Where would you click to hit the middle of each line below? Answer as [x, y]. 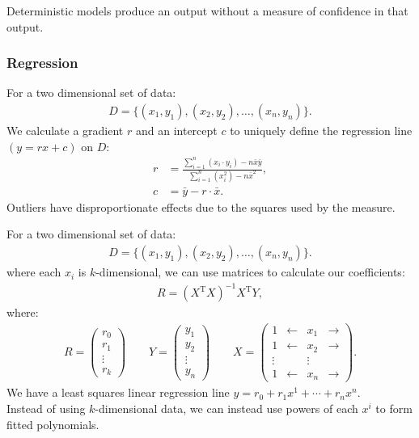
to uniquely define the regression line [321, 131]
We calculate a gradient [65, 131]
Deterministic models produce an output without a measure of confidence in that [207, 11]
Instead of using [46, 408]
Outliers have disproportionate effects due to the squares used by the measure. [201, 206]
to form [394, 408]
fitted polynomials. [53, 424]
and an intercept [176, 131]
